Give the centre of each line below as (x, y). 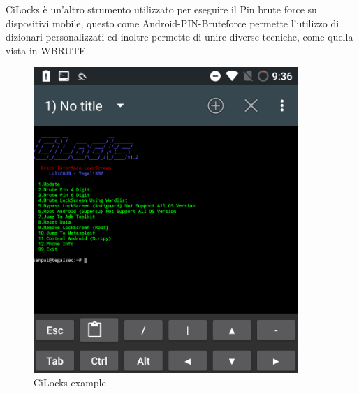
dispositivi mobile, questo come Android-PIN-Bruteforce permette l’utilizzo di (173, 23)
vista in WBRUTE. (47, 50)
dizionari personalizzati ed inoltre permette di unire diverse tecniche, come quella (179, 37)
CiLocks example (70, 382)
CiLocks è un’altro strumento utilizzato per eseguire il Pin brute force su (161, 9)
